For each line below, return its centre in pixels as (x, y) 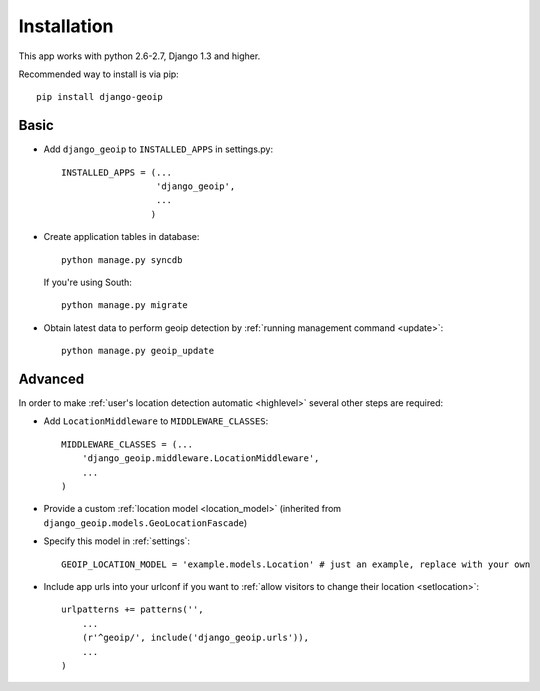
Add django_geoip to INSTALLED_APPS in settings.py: (158, 149)
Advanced (51, 378)
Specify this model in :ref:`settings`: (116, 541)
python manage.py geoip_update (138, 351)
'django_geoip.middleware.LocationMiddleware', (200, 458)
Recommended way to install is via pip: (98, 74)
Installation (66, 26)
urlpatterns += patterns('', (132, 609)
